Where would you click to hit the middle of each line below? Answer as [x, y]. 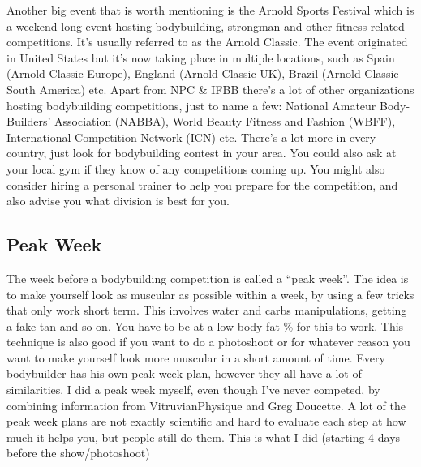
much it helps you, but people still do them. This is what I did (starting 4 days [204, 437]
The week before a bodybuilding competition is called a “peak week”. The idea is [208, 278]
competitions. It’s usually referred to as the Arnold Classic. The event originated [207, 42]
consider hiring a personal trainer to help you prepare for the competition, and [202, 184]
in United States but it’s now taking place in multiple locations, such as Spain [201, 57]
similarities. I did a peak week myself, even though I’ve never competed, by [193, 390]
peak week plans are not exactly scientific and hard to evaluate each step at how [206, 421]
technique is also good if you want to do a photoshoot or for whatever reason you [208, 342]
